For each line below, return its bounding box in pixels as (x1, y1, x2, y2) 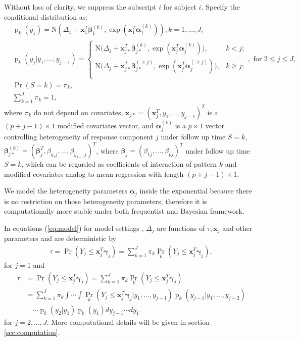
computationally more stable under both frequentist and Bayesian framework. (4, 206, 244, 216)
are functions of (157, 222, 205, 233)
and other (222, 222, 253, 233)
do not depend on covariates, (34, 107, 123, 117)
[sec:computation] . (4, 327, 60, 337)
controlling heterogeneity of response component (4, 131, 154, 141)
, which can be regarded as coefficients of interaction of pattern (21, 159, 217, 169)
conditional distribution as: (4, 11, 88, 22)
